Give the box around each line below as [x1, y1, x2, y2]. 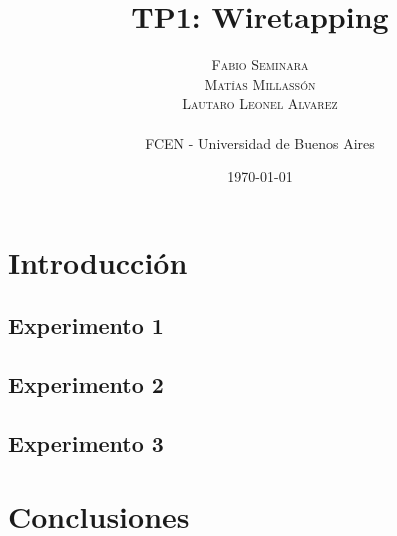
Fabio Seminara [211, 54, 309, 75]
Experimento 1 [8, 310, 164, 341]
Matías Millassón [204, 73, 316, 94]
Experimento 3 [8, 427, 164, 458]
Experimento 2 [8, 369, 164, 400]
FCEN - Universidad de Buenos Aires [145, 132, 375, 153]
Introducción [8, 241, 188, 282]
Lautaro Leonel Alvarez [182, 93, 338, 114]
